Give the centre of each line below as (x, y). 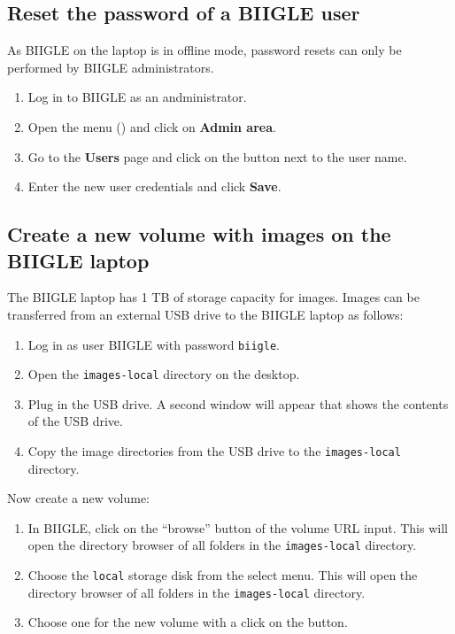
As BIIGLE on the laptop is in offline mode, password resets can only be (204, 50)
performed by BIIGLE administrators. (111, 67)
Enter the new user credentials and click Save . (154, 186)
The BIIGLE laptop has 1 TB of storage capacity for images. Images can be (213, 297)
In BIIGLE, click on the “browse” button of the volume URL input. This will (238, 527)
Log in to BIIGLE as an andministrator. (137, 97)
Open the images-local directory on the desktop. (164, 374)
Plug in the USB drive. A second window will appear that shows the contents (238, 403)
